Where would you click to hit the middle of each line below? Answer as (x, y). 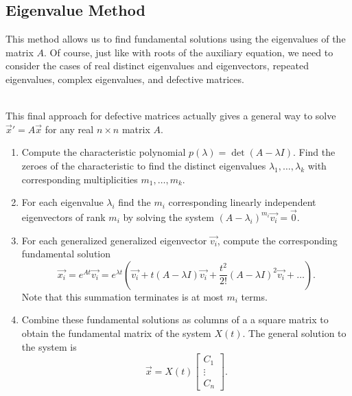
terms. (254, 296)
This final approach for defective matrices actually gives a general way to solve (171, 116)
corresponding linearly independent (242, 202)
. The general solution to (294, 333)
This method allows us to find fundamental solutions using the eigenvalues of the (176, 39)
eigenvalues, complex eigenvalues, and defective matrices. (125, 79)
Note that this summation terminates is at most (122, 296)
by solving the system (168, 217)
